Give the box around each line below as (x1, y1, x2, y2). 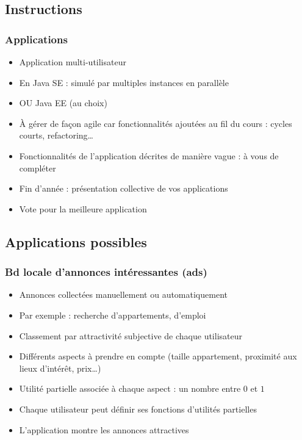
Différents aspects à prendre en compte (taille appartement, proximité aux (19, 350, 297, 362)
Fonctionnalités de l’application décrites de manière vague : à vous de (19, 149, 279, 162)
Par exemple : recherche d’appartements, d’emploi (19, 308, 206, 321)
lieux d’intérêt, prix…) (19, 361, 101, 374)
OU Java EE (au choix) (19, 96, 107, 109)
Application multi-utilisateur (19, 56, 126, 68)
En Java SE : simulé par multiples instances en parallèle (19, 76, 229, 88)
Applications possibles (5, 232, 147, 251)
